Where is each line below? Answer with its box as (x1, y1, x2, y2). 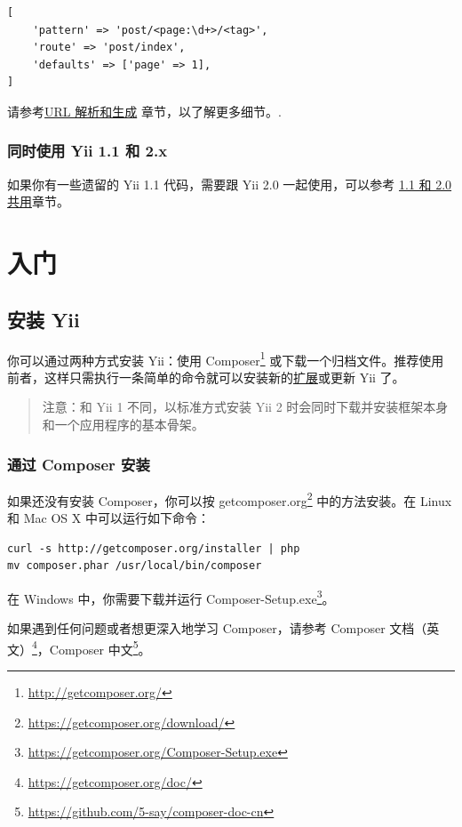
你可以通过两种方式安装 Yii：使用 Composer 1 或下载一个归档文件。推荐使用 (7, 348, 444, 369)
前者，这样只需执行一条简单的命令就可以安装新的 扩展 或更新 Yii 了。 (7, 367, 405, 386)
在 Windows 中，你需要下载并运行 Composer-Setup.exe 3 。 (7, 586, 335, 607)
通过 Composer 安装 (7, 453, 150, 475)
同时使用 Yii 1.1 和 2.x (7, 140, 168, 162)
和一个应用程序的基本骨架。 (42, 414, 204, 433)
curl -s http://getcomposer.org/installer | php (7, 542, 300, 555)
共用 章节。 (7, 192, 69, 211)
